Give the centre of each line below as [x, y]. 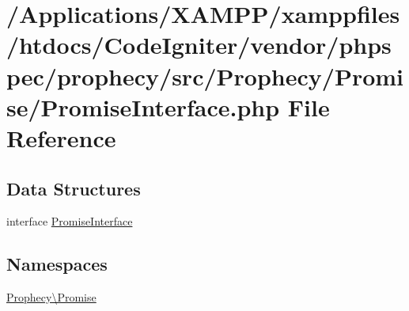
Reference [61, 137]
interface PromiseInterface [70, 221]
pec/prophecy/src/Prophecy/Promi [205, 76]
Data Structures [74, 188]
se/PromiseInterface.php [143, 106]
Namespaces [57, 264]
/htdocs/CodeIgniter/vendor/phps [199, 45]
